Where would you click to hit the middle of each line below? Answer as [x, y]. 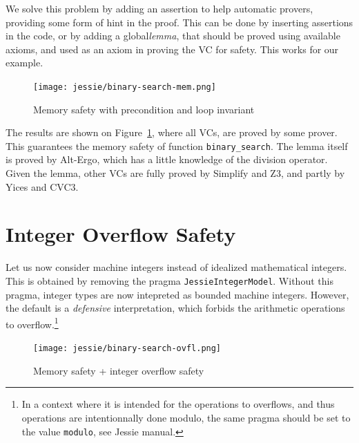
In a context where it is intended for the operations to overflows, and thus [178, 404]
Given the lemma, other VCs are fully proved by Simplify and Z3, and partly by [175, 173]
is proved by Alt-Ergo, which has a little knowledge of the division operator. [167, 159]
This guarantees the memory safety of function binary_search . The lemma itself [177, 145]
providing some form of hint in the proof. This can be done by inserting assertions [179, 22]
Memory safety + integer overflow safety [119, 370]
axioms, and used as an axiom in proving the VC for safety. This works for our [172, 49]
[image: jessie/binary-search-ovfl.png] [127, 349]
